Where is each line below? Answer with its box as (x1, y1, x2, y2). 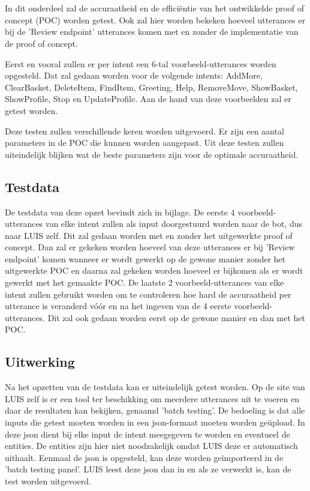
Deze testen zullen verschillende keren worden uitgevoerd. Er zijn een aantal (5, 124, 284, 137)
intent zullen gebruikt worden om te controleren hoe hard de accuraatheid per (5, 288, 291, 300)
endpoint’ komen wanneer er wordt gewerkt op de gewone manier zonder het (5, 252, 286, 265)
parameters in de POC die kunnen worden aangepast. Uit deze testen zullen (5, 136, 284, 149)
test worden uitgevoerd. (5, 475, 92, 487)
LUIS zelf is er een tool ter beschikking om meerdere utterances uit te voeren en (5, 392, 299, 405)
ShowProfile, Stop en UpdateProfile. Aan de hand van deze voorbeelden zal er (5, 92, 291, 105)
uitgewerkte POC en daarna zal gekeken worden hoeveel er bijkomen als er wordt (5, 264, 303, 277)
